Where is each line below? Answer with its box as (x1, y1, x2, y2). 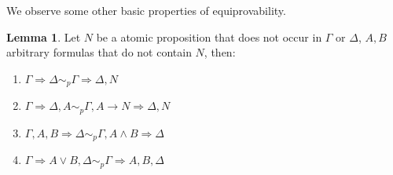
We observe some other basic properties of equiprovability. (6, 2, 286, 18)
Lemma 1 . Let (6, 28, 81, 45)
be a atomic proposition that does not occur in (96, 28, 322, 45)
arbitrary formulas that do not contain (6, 44, 192, 60)
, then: (204, 44, 236, 60)
